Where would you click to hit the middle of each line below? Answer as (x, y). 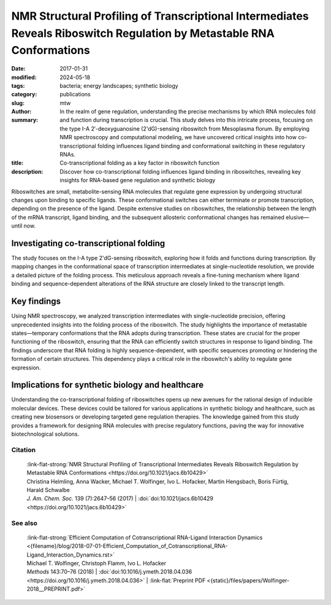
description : (27, 171)
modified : (24, 77)
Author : (21, 112)
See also (25, 523)
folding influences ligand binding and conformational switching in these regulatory (201, 146)
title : (17, 163)
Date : (18, 69)
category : (24, 94)
